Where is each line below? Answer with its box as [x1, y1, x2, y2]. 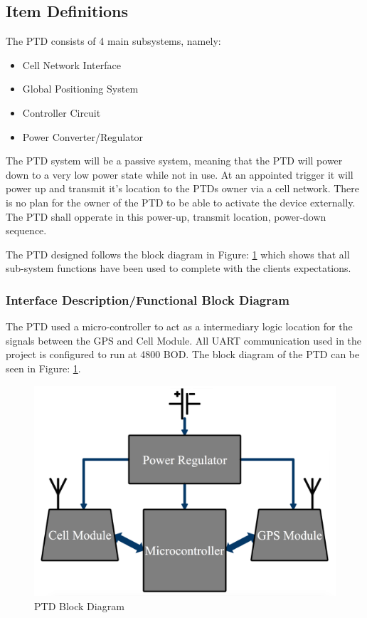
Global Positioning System [22, 81, 139, 96]
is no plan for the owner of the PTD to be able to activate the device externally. [6, 194, 356, 209]
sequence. [6, 223, 47, 238]
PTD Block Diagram [34, 598, 124, 613]
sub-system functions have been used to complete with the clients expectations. [6, 261, 351, 276]
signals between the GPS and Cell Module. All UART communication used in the [6, 332, 362, 347]
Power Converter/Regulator [22, 129, 144, 144]
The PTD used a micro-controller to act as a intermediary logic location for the [6, 319, 353, 334]
